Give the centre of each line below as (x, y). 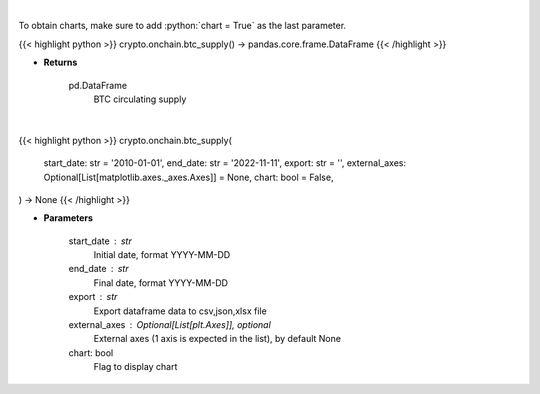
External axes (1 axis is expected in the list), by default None (217, 339)
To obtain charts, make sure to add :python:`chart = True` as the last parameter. (182, 26)
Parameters (68, 218)
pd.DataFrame (98, 85)
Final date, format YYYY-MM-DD (161, 282)
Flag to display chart (135, 367)
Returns (60, 62)
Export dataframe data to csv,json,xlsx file (180, 311)
